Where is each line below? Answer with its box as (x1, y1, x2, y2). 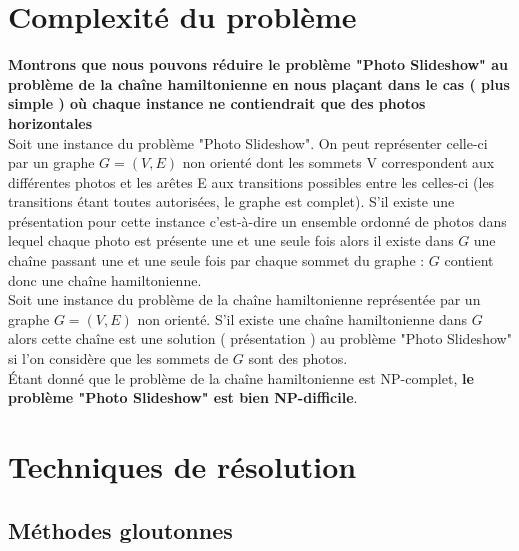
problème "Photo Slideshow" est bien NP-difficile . (8, 387, 358, 408)
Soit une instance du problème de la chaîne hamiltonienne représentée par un (8, 289, 481, 310)
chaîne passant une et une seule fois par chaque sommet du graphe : (8, 250, 425, 271)
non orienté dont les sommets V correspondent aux (182, 152, 495, 173)
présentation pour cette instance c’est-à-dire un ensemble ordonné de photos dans (8, 210, 507, 231)
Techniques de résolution (8, 446, 357, 486)
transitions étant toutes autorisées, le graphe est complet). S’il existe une (8, 191, 455, 212)
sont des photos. (248, 348, 348, 369)
